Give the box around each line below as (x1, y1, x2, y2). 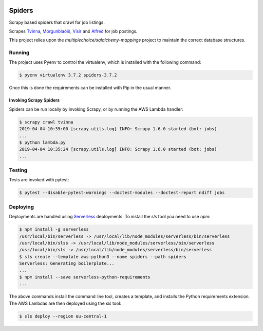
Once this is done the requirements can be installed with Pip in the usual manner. (9, 85, 171, 91)
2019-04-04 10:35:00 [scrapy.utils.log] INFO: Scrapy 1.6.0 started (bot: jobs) (19, 126, 217, 132)
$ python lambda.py (19, 139, 66, 145)
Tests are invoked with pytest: (9, 177, 69, 183)
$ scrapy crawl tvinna (19, 119, 74, 125)
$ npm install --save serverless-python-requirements (19, 274, 150, 279)
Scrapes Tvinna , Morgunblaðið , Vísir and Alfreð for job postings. (9, 28, 138, 34)
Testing (9, 167, 28, 174)
